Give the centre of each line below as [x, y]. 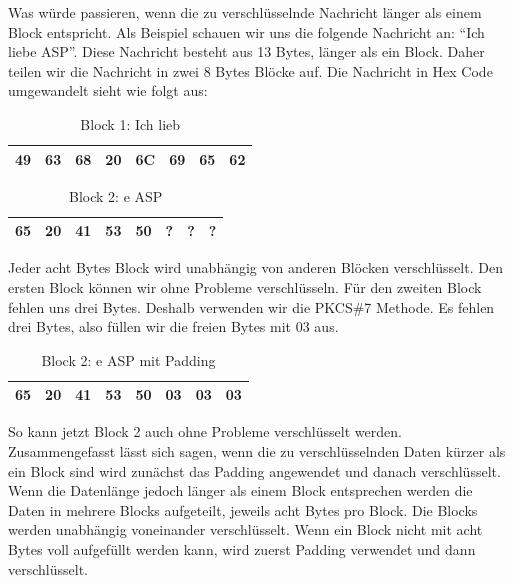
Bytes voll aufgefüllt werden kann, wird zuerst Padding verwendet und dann [242, 548]
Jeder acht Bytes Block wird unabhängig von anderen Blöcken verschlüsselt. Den [255, 267]
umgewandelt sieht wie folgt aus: [108, 90]
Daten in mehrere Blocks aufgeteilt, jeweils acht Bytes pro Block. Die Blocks [243, 509]
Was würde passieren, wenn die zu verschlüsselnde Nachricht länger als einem [245, 12]
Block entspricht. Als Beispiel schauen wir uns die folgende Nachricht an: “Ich [246, 31]
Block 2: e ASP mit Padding [128, 359]
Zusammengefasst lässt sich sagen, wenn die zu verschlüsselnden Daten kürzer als [257, 451]
